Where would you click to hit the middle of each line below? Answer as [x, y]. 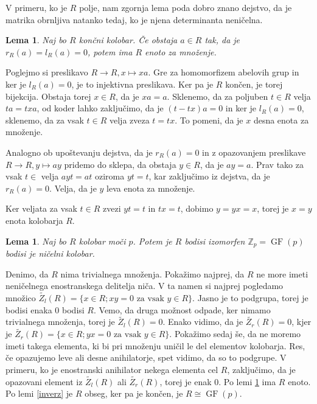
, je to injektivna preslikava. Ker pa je [142, 84]
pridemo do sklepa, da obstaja [120, 164]
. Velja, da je [73, 188]
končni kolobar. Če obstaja [128, 40]
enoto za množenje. [181, 51]
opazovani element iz [44, 381]
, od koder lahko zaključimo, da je [100, 108]
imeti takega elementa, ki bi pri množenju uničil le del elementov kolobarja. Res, [155, 345]
